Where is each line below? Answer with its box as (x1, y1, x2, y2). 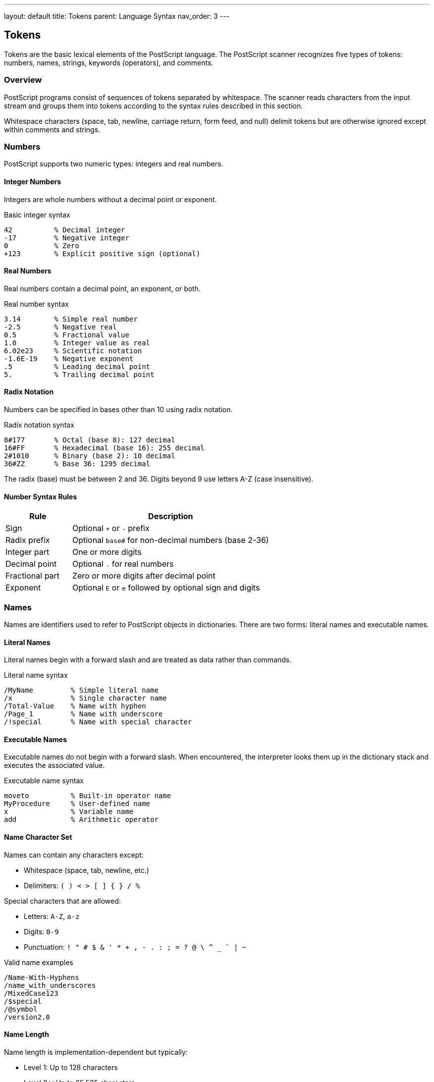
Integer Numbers (4, 177, 61, 186)
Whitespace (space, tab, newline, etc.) (24, 866, 149, 874)
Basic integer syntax (4, 210, 70, 219)
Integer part (5, 547, 50, 557)
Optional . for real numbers (72, 559, 174, 569)
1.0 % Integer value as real (4, 338, 151, 347)
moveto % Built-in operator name (4, 792, 171, 800)
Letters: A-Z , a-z (24, 912, 80, 920)
